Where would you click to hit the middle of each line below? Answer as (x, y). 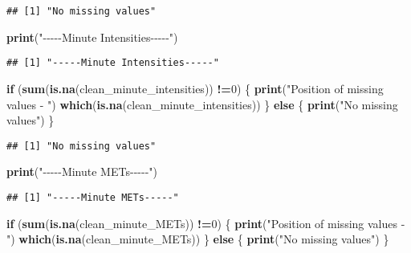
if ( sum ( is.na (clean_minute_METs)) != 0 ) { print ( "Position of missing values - (206, 223)
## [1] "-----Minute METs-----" (93, 197)
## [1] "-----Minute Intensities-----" (113, 63)
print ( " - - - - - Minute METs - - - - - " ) (82, 171)
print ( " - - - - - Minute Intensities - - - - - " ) (92, 37)
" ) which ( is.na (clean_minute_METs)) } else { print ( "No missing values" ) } (198, 239)
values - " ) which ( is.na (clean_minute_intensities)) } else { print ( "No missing (202, 104)
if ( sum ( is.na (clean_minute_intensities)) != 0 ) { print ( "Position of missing (195, 88)
